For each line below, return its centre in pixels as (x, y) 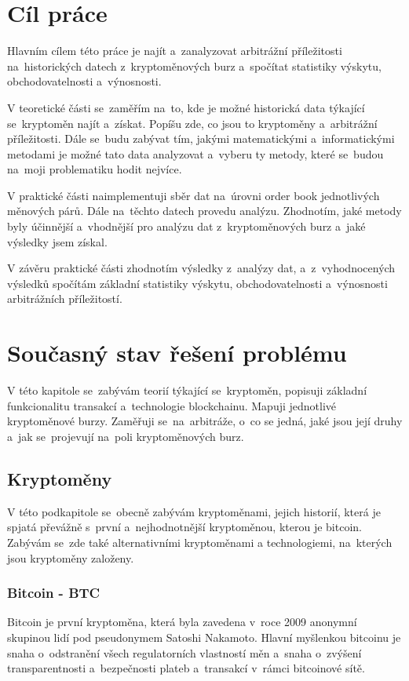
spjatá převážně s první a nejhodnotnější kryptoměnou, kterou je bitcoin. (184, 527)
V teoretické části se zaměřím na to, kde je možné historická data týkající (186, 107)
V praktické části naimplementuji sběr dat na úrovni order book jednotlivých (194, 195)
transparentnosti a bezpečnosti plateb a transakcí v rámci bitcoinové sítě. (186, 668)
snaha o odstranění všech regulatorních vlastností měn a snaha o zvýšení (184, 652)
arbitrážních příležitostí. (65, 299)
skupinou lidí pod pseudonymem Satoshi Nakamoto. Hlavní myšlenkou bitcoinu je (204, 637)
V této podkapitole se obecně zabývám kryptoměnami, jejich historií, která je (194, 511)
